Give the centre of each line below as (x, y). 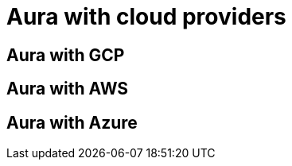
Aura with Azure (72, 122)
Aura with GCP (66, 55)
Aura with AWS (68, 89)
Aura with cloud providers (146, 17)
